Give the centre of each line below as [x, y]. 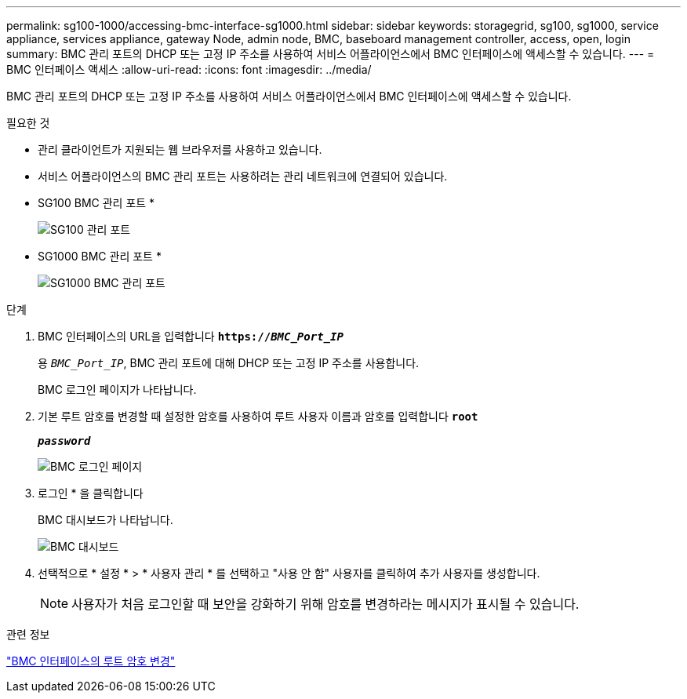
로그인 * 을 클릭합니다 [91, 493]
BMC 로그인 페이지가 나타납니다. [117, 390]
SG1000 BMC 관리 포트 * [100, 256]
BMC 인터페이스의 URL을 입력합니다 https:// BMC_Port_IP [191, 336]
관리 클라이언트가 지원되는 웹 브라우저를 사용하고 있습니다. [180, 149]
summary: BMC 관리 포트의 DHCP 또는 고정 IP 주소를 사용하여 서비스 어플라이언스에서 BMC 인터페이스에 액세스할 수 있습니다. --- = [331, 54]
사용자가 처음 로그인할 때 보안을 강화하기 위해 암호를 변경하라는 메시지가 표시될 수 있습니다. [325, 604]
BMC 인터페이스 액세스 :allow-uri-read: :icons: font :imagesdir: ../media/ [189, 69]
